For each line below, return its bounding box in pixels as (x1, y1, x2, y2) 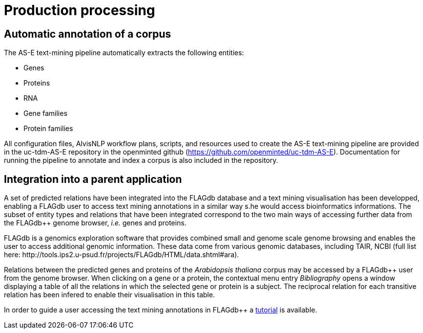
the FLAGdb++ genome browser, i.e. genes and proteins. (4, 219, 187, 227)
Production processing (4, 2, 155, 19)
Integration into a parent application (4, 173, 182, 185)
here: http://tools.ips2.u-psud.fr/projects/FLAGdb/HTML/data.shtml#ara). (4, 250, 239, 259)
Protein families (23, 124, 73, 133)
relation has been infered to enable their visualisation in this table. (4, 290, 215, 299)
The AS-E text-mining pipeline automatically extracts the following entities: (4, 48, 244, 57)
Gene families (23, 109, 67, 118)
